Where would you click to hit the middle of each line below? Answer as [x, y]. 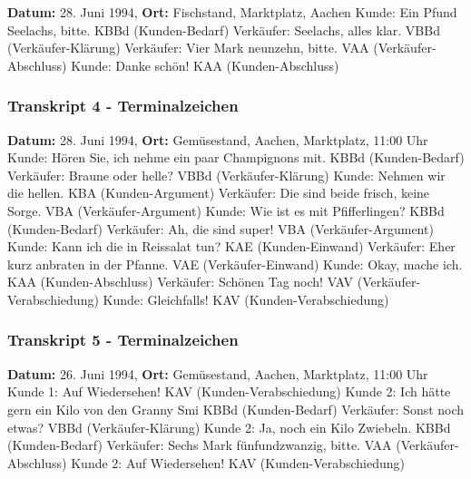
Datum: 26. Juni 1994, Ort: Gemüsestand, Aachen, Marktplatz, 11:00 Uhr [218, 373]
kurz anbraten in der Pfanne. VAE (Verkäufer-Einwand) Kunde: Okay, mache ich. [235, 264]
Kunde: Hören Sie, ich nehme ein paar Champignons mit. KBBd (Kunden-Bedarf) [236, 157]
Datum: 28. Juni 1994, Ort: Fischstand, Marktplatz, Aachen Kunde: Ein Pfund [232, 12]
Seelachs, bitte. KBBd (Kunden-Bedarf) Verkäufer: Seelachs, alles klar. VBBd [224, 29]
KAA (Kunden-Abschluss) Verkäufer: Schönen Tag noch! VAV [181, 282]
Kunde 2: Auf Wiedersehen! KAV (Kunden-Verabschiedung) [238, 462]
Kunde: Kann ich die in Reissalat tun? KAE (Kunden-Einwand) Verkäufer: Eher [231, 246]
